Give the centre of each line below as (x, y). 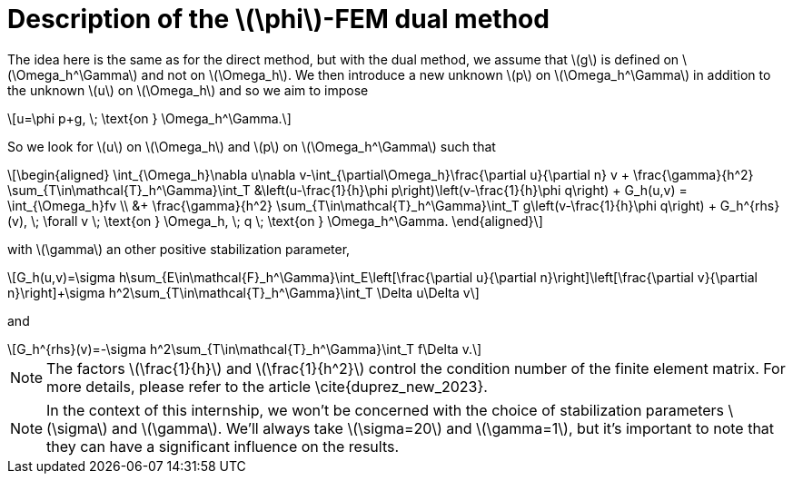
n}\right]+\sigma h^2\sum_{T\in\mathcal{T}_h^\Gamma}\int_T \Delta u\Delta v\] (243, 292)
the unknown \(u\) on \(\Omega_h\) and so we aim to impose (188, 90)
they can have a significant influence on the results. (223, 446)
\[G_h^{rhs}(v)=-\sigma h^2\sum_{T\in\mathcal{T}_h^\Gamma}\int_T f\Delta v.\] (245, 348)
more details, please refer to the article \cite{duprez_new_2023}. (267, 386)
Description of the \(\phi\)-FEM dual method (278, 19)
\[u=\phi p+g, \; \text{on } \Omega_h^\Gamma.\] (149, 118)
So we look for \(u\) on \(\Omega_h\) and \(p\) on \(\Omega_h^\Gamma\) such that (252, 146)
